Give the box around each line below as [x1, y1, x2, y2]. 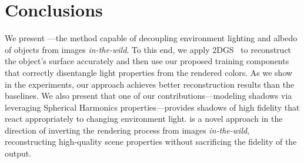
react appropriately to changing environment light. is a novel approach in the [5, 112, 283, 125]
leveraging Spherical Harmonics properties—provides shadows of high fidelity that [5, 101, 300, 113]
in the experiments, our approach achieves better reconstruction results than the [5, 78, 295, 90]
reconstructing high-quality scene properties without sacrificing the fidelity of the [5, 135, 297, 148]
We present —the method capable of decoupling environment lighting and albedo [5, 32, 298, 44]
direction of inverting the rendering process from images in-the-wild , [5, 124, 250, 136]
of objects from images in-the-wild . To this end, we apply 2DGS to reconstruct [5, 43, 292, 55]
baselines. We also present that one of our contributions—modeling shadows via [5, 89, 292, 102]
